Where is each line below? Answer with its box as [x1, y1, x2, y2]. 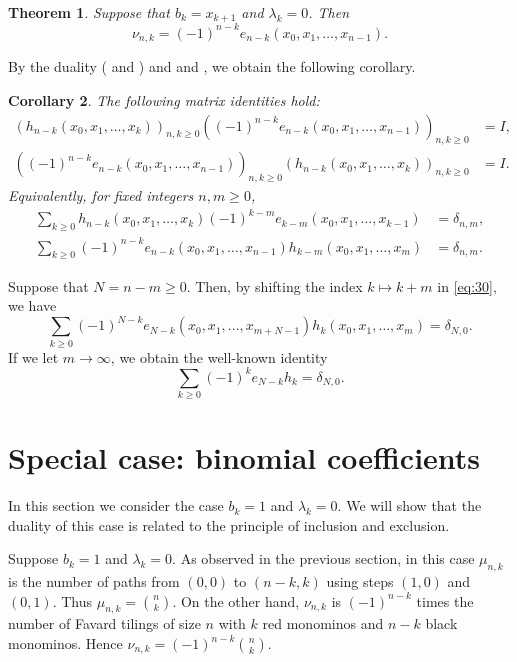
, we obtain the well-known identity [110, 346, 328, 367]
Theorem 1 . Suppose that [8, 2, 170, 22]
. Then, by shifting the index [186, 275, 363, 296]
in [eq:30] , [437, 275, 497, 296]
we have [8, 295, 57, 316]
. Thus [52, 590, 93, 611]
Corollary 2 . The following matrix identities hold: [8, 90, 320, 110]
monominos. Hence [8, 633, 123, 654]
